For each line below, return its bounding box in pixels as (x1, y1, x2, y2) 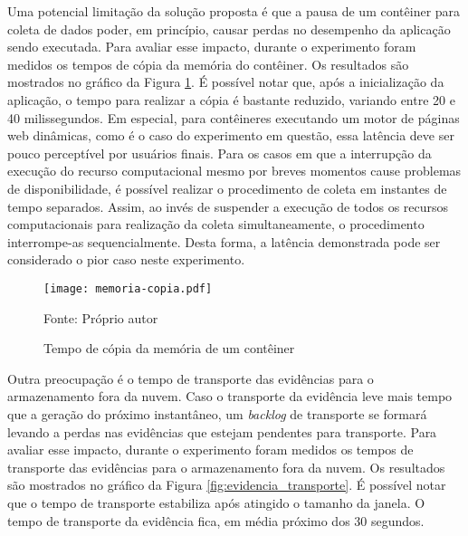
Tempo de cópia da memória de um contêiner (43, 339, 295, 358)
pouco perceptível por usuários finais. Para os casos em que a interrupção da (7, 143, 432, 162)
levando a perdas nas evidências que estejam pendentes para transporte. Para (7, 422, 437, 441)
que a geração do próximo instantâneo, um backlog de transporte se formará (7, 404, 427, 423)
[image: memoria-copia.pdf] (43, 282, 213, 295)
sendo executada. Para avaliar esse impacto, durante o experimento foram (7, 37, 416, 56)
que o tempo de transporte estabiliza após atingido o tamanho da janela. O (7, 493, 425, 512)
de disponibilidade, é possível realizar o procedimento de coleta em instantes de (7, 178, 447, 197)
